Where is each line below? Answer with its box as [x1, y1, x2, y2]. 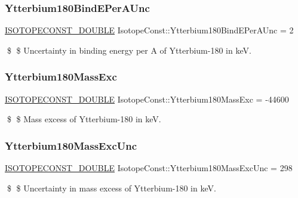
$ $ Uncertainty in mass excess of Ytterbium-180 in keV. [7, 181, 216, 194]
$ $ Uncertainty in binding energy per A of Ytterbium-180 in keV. [7, 44, 251, 56]
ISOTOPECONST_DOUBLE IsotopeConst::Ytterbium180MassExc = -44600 [5, 92, 289, 105]
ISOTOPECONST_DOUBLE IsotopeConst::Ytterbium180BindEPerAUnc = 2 [5, 24, 294, 36]
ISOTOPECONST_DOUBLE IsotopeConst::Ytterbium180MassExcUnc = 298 [5, 162, 293, 174]
